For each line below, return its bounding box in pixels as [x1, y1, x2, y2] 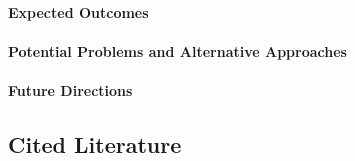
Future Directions [8, 79, 133, 100]
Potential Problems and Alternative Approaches [8, 40, 347, 61]
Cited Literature [8, 128, 182, 159]
